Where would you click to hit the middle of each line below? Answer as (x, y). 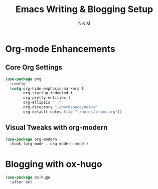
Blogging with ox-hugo (54, 164)
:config (18, 84)
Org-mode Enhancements (60, 49)
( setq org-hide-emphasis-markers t (47, 88)
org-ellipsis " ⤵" (42, 103)
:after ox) (21, 182)
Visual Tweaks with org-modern (56, 128)
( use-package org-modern (31, 139)
